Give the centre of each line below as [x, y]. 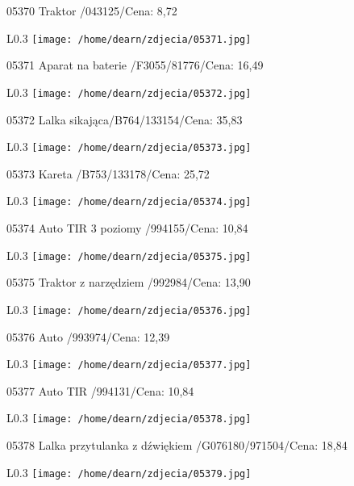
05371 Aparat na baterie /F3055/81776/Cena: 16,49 [135, 65]
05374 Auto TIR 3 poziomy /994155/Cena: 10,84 [127, 228]
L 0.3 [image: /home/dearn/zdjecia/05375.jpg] [129, 255]
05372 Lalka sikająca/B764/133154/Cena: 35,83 [125, 119]
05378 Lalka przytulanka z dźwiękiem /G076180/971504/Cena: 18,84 [177, 445]
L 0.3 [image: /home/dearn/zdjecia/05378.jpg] [129, 418]
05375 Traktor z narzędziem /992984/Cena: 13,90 [129, 282]
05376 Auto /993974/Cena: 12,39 [88, 336]
